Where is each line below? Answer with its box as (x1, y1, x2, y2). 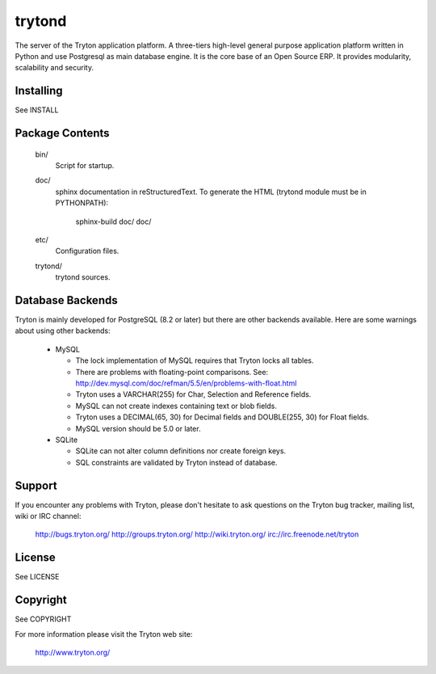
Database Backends (15, 293, 118, 307)
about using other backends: (15, 326, 111, 335)
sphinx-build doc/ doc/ (75, 217, 152, 226)
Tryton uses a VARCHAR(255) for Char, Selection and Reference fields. (75, 390, 312, 399)
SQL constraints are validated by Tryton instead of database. (75, 457, 278, 467)
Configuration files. (55, 246, 119, 256)
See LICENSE (15, 572, 60, 582)
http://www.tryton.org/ (35, 647, 111, 658)
